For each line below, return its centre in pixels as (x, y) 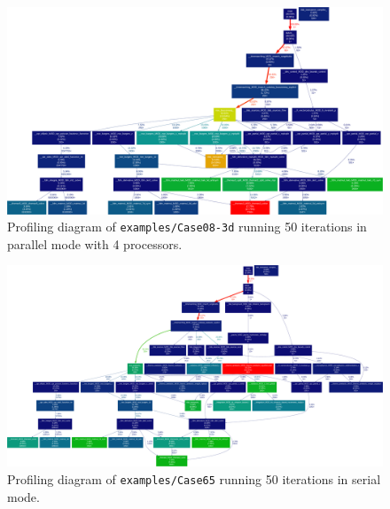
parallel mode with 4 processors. (95, 243)
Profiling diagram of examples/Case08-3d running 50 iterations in (187, 227)
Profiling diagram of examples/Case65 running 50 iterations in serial (194, 478)
